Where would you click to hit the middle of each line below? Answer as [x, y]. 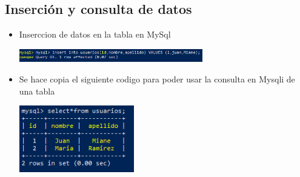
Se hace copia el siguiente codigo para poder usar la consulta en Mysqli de [157, 78]
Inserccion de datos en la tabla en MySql [95, 34]
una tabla [37, 91]
